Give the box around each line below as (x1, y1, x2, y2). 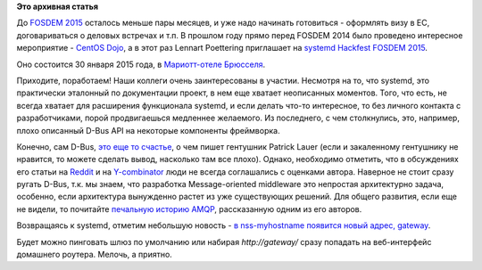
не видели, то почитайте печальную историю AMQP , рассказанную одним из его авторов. (16, 203, 362, 214)
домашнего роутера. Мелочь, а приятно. (16, 250, 173, 260)
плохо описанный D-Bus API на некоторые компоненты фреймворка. (16, 125, 280, 135)
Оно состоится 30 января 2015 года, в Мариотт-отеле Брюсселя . (16, 59, 266, 70)
